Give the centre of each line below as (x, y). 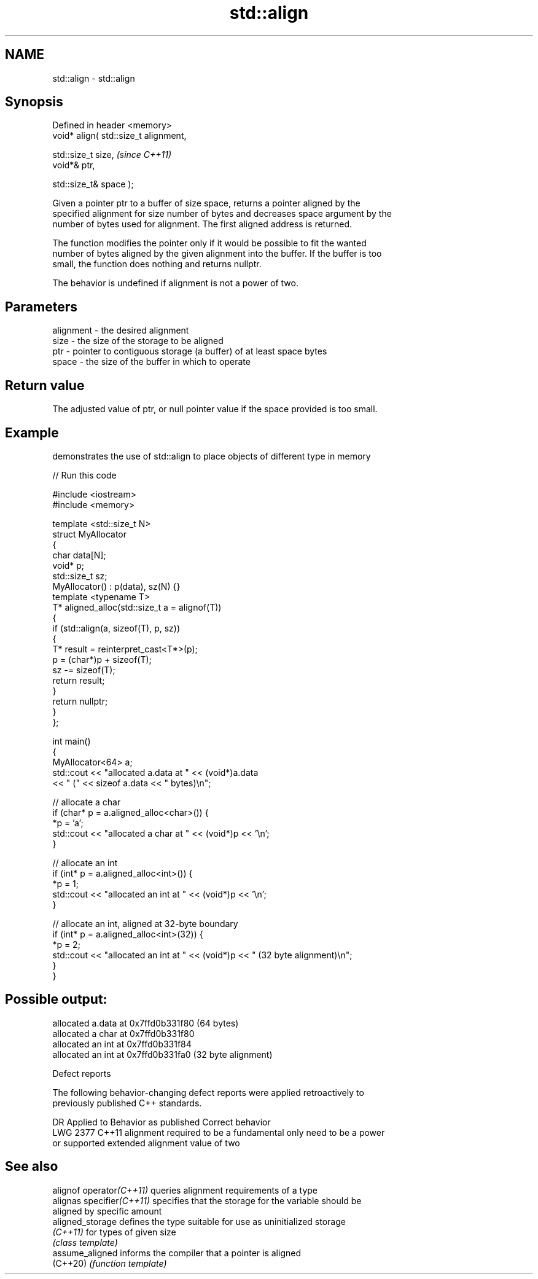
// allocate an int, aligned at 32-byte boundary (145, 923)
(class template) (85, 1242)
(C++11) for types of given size (114, 1232)
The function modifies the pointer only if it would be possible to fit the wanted (209, 243)
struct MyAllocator (89, 534)
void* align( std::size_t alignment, (119, 136)
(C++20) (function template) (110, 1263)
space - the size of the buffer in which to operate (151, 362)
